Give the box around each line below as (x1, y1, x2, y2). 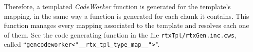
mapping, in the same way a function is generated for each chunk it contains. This (4, 11, 249, 21)
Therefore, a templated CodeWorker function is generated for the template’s (4, 1, 231, 11)
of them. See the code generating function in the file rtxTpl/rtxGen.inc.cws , (4, 29, 236, 39)
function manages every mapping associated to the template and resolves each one (4, 20, 249, 30)
